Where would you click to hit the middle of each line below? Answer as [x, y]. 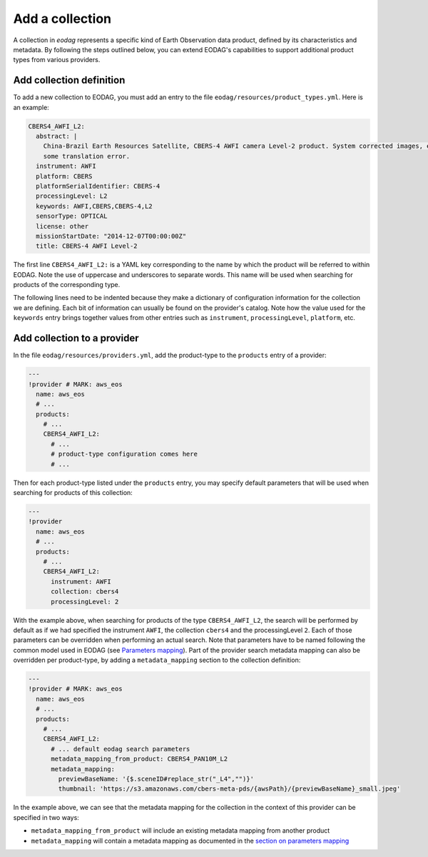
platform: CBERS [64, 176]
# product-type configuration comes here [124, 454]
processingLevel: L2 [72, 196]
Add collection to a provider [76, 338]
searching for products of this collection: [73, 493]
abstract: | [57, 136]
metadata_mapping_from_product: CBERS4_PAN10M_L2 [139, 759]
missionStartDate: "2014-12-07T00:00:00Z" [111, 236]
